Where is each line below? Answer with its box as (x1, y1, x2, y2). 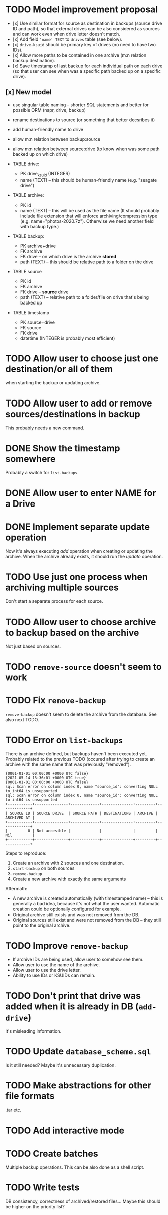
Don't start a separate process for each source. (5, 598, 103, 604)
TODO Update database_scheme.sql (5, 1046, 151, 1057)
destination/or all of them (5, 363, 113, 375)
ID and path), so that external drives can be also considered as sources (12, 25, 160, 31)
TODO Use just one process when (5, 571, 148, 582)
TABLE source (12, 268, 42, 274)
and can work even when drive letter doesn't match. (12, 31, 120, 37)
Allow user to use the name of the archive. (12, 962, 100, 968)
